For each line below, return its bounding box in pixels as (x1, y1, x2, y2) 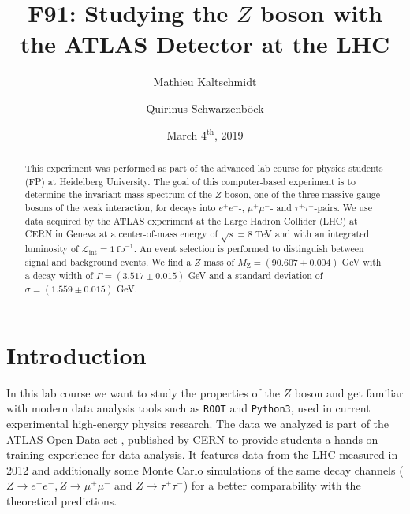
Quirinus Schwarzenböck (146, 99, 264, 116)
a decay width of (24, 268, 94, 281)
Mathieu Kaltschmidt (153, 73, 257, 90)
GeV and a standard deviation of (188, 268, 323, 281)
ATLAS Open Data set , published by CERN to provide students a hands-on (6, 430, 378, 447)
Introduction (6, 338, 147, 371)
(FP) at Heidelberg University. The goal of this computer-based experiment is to (24, 174, 356, 188)
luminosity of (24, 242, 79, 255)
